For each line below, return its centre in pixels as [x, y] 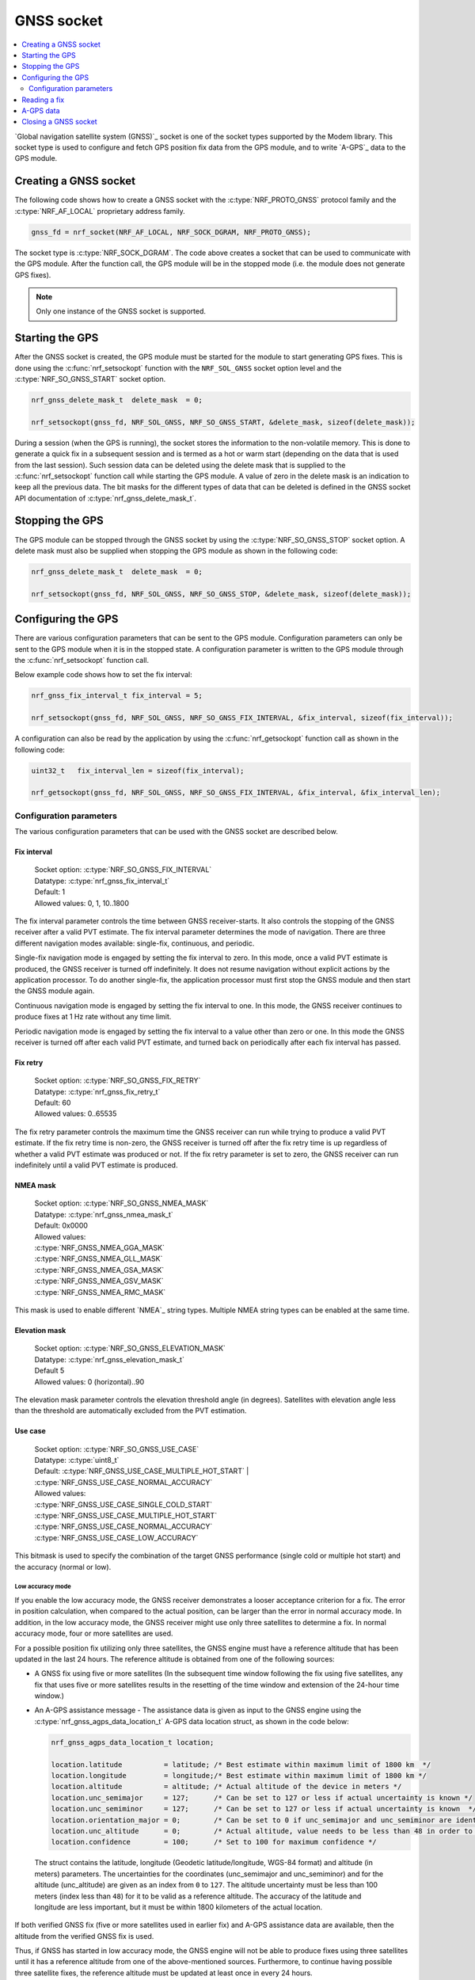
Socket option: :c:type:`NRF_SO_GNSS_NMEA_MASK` [122, 1203]
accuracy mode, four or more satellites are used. [94, 1633]
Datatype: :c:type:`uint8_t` [77, 1460]
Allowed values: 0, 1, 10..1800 [82, 903]
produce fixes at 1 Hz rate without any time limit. [93, 1017]
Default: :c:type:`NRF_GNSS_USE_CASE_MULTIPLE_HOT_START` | [142, 1471]
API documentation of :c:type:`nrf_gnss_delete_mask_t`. [106, 498]
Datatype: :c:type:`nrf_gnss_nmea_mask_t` [104, 1214]
